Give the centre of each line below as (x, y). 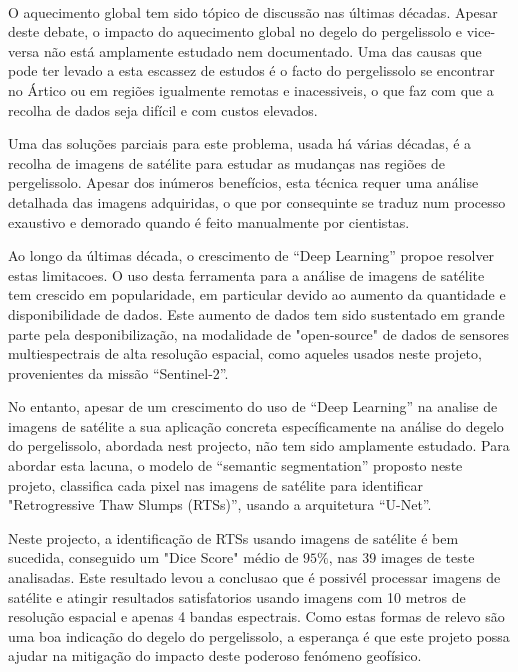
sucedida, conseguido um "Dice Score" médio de (153, 557)
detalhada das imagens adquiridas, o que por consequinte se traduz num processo (257, 201)
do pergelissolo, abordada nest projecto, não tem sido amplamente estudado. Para (259, 445)
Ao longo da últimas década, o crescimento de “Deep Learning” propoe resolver (251, 255)
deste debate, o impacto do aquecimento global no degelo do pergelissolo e (235, 31)
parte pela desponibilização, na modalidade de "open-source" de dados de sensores (259, 333)
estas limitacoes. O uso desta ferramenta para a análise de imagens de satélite (246, 274)
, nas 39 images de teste (401, 557)
